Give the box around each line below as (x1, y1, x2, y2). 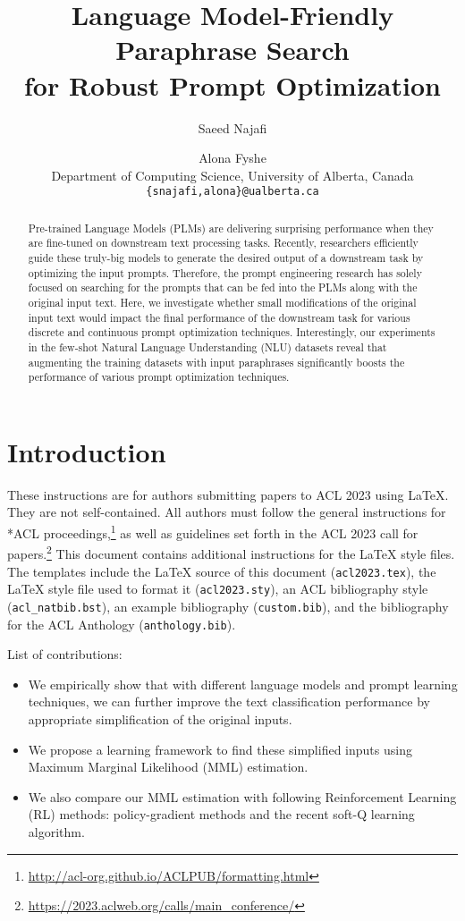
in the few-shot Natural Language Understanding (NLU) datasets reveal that (28, 339, 387, 354)
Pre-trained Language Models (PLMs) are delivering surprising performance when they (28, 220, 434, 235)
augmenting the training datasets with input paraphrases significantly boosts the (28, 354, 405, 369)
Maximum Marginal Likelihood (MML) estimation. (28, 757, 309, 776)
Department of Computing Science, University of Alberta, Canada (51, 165, 414, 184)
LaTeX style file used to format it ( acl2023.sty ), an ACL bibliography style (7, 579, 428, 598)
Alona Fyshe (199, 148, 266, 167)
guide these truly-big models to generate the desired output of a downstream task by (28, 250, 424, 266)
